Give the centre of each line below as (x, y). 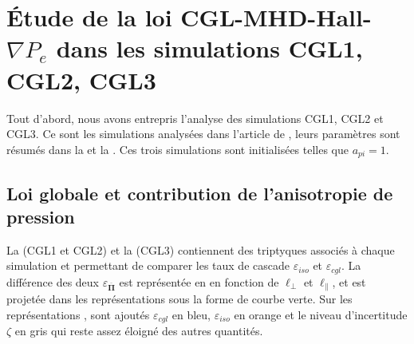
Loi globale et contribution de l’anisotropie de (200, 193)
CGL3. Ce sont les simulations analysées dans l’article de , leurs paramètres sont (203, 134)
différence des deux (53, 281)
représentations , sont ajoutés (78, 314)
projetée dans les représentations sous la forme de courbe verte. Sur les (179, 299)
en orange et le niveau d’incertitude (321, 314)
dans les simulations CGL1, (209, 48)
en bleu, (191, 314)
